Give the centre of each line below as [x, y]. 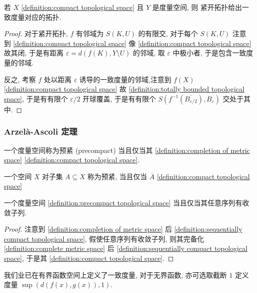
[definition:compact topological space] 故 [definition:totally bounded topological [124, 89]
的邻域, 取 [149, 53]
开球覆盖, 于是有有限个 [119, 98]
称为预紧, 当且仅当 [117, 176]
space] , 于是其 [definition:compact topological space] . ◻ [89, 258]
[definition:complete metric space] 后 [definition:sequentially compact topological [126, 248]
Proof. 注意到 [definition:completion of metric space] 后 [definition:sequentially [123, 229]
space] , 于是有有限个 [36, 98]
